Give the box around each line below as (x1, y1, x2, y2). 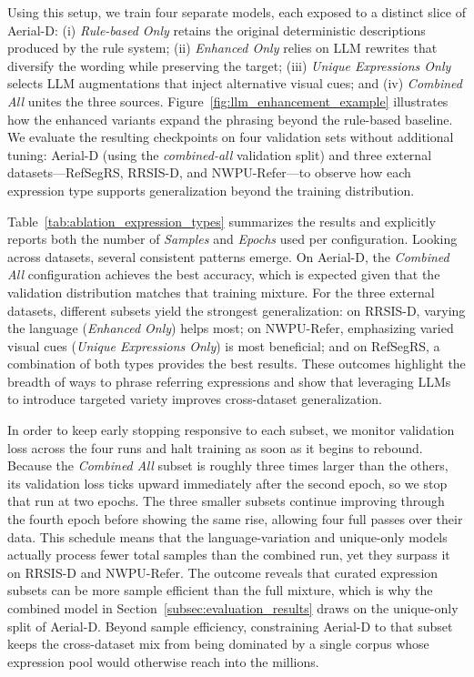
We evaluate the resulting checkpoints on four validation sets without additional (7, 127, 454, 147)
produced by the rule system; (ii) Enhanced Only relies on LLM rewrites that (7, 38, 438, 57)
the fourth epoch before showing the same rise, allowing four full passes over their (7, 510, 463, 529)
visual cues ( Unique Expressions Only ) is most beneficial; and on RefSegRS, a (7, 336, 440, 355)
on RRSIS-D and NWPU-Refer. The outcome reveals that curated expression (7, 562, 439, 581)
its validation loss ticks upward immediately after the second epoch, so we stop (7, 473, 448, 492)
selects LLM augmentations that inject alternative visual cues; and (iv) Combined (7, 74, 462, 93)
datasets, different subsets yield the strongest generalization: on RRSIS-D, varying (7, 300, 466, 319)
